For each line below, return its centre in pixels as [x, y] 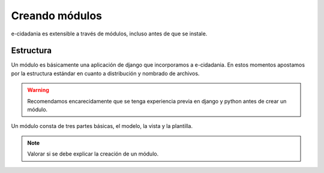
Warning [38, 90]
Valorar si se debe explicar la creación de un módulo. [93, 154]
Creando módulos [56, 16]
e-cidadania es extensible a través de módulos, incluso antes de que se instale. [109, 34]
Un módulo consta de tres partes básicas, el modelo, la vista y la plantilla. [102, 126]
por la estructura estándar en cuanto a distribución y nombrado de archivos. [105, 73]
